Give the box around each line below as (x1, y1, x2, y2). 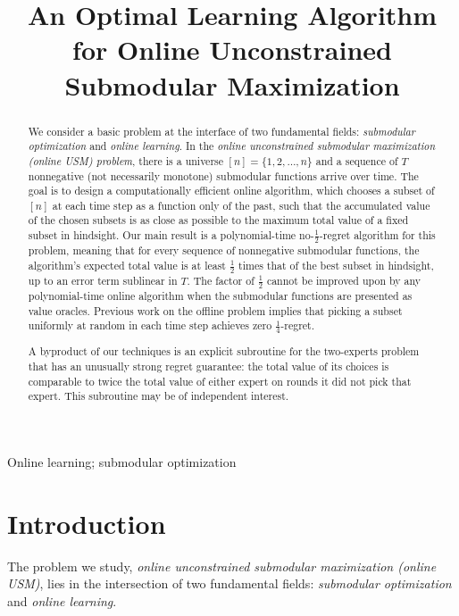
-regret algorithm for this (319, 228, 436, 243)
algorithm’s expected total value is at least (28, 257, 226, 272)
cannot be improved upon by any (266, 272, 421, 287)
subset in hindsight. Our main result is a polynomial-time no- (28, 228, 314, 243)
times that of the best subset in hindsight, (238, 257, 434, 272)
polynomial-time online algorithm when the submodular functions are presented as (28, 288, 413, 304)
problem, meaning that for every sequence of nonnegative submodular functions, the (28, 243, 420, 258)
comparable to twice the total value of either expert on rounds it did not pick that (28, 373, 412, 388)
